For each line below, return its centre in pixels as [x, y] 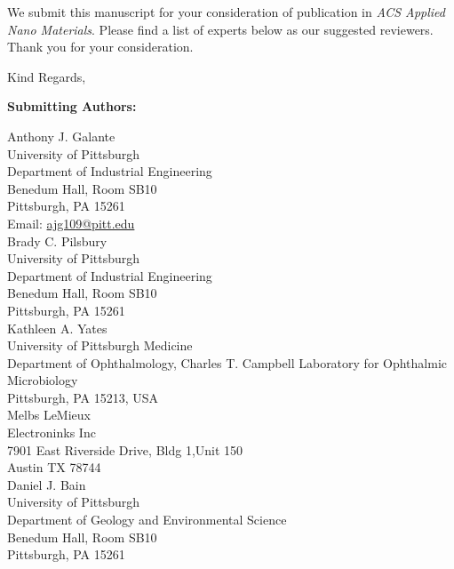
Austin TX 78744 [54, 467]
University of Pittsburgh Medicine [100, 345]
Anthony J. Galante [61, 136]
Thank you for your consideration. [100, 47]
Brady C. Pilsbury [57, 240]
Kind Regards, [47, 76]
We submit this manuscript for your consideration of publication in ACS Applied [227, 12]
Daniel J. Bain [47, 484]
